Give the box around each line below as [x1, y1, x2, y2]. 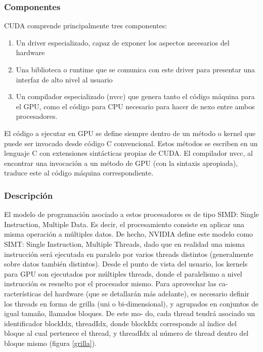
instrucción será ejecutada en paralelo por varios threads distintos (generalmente [4, 248, 253, 259]
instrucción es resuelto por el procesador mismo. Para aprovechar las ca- [4, 278, 228, 289]
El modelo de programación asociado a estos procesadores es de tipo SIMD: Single [4, 209, 259, 219]
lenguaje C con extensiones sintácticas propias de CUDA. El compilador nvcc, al [4, 148, 253, 158]
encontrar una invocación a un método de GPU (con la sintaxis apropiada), [4, 157, 238, 168]
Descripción [4, 189, 53, 201]
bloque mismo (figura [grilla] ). [4, 337, 97, 348]
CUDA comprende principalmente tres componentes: [4, 20, 167, 31]
